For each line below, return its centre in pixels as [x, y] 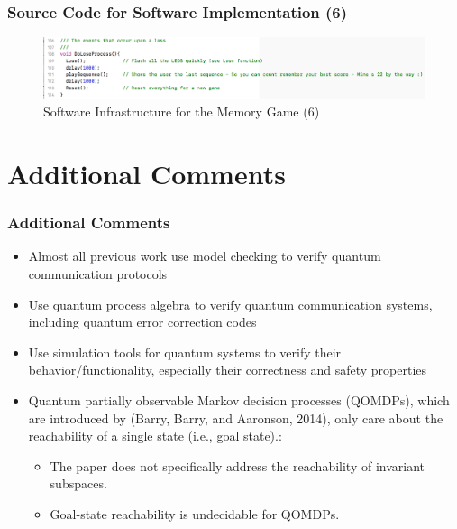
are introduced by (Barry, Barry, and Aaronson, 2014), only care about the [236, 418]
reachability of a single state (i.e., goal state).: [155, 436]
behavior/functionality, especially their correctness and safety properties [228, 370]
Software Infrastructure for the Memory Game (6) [182, 111]
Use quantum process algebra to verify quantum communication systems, [230, 304]
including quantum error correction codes [142, 322]
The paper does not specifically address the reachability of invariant [238, 465]
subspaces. [78, 483]
